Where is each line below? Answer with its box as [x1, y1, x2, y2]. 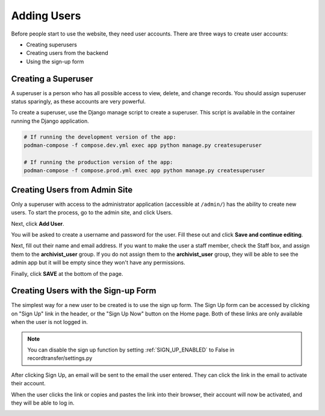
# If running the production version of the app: [23, 158, 173, 166]
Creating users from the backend [26, 49, 108, 57]
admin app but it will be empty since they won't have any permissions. [11, 259, 186, 266]
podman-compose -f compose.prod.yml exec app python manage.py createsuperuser [23, 167, 265, 174]
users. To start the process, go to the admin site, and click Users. [11, 209, 173, 216]
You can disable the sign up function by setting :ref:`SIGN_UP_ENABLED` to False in [27, 346, 235, 353]
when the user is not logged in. [11, 318, 88, 326]
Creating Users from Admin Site [11, 184, 133, 195]
